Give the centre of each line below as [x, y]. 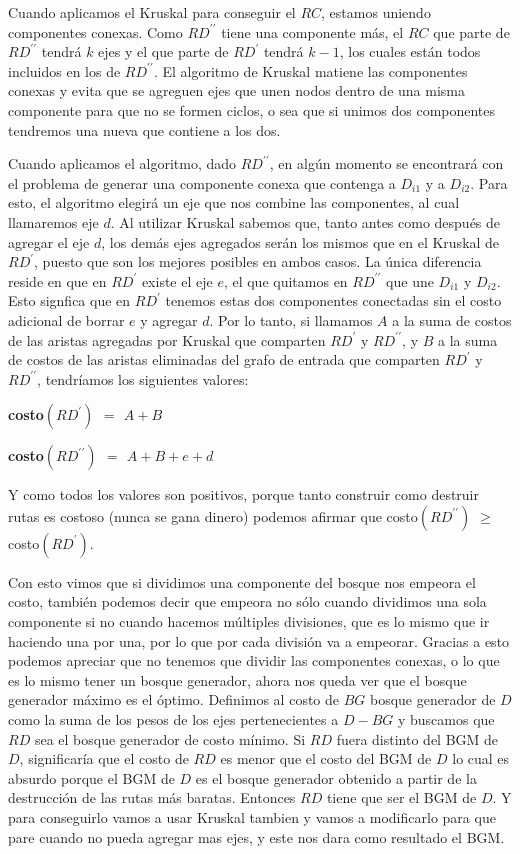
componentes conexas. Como [95, 31]
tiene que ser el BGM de [401, 797]
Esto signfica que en [69, 300]
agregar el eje [49, 241]
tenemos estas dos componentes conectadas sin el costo [333, 300]
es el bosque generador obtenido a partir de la [336, 777]
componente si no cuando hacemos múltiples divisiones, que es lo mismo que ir [249, 621]
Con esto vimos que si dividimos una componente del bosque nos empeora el [242, 581]
